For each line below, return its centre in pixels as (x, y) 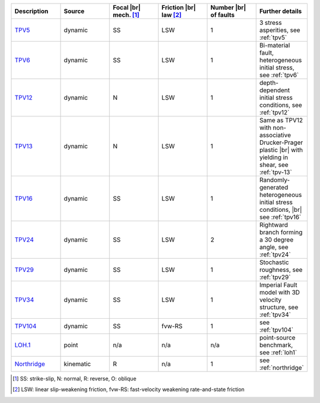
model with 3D (280, 292)
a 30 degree (276, 239)
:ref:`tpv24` (275, 254)
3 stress (271, 23)
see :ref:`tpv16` (280, 217)
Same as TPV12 (281, 120)
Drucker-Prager (281, 142)
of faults (223, 15)
